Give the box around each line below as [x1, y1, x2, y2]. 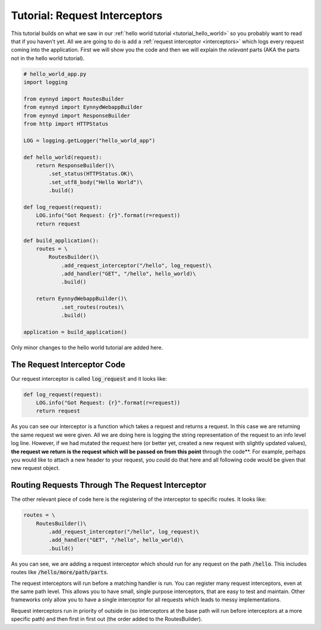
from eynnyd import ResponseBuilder [23, 112, 131, 119]
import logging [23, 79, 68, 86]
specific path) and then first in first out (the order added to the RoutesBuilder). [11, 616, 203, 623]
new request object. [11, 465, 60, 472]
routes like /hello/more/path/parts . [11, 569, 109, 576]
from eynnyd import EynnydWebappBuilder [23, 104, 143, 111]
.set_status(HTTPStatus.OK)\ [48, 170, 134, 177]
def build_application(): [23, 237, 99, 244]
